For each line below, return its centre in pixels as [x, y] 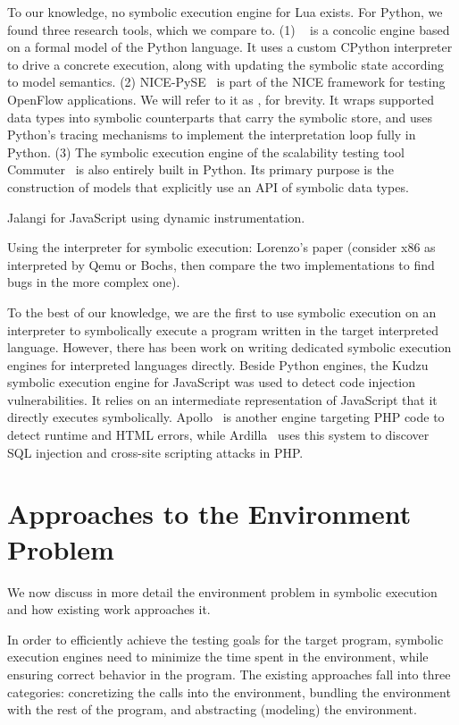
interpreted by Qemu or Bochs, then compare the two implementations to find [221, 264]
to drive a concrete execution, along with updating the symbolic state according [226, 64]
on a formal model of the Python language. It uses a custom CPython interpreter [230, 47]
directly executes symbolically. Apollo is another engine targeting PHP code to [226, 417]
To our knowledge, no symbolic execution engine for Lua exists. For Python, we [225, 12]
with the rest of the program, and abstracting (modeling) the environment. [212, 709]
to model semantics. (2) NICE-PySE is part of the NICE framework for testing [226, 82]
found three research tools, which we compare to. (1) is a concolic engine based [229, 29]
